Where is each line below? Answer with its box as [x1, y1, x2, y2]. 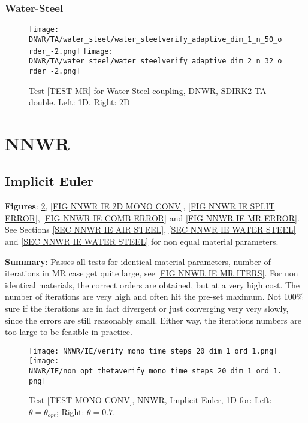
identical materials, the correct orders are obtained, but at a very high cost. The [5, 278, 300, 291]
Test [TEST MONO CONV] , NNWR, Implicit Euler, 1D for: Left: [29, 394, 272, 406]
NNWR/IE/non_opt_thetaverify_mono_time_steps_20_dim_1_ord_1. [29, 367, 282, 376]
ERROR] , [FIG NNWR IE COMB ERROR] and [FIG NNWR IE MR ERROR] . [5, 211, 300, 224]
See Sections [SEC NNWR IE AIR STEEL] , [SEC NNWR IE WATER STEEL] [5, 223, 296, 236]
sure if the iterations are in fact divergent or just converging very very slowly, [5, 302, 289, 315]
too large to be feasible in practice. [5, 325, 132, 338]
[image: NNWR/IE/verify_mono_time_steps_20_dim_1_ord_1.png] [29, 346, 278, 355]
